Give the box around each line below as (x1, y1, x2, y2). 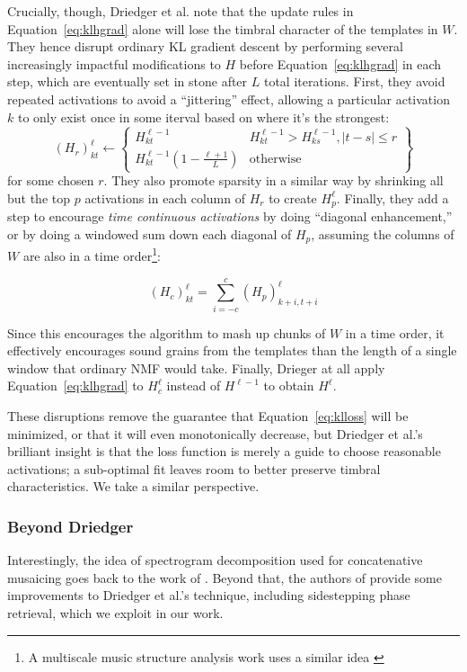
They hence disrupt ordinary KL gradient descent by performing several (7, 37, 403, 56)
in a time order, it (345, 323, 445, 342)
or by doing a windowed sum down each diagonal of (7, 224, 292, 243)
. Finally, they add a (336, 188, 449, 207)
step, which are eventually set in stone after (7, 72, 248, 91)
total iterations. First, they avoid (263, 72, 445, 91)
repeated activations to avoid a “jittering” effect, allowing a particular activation (7, 89, 450, 108)
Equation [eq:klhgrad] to (7, 376, 144, 395)
